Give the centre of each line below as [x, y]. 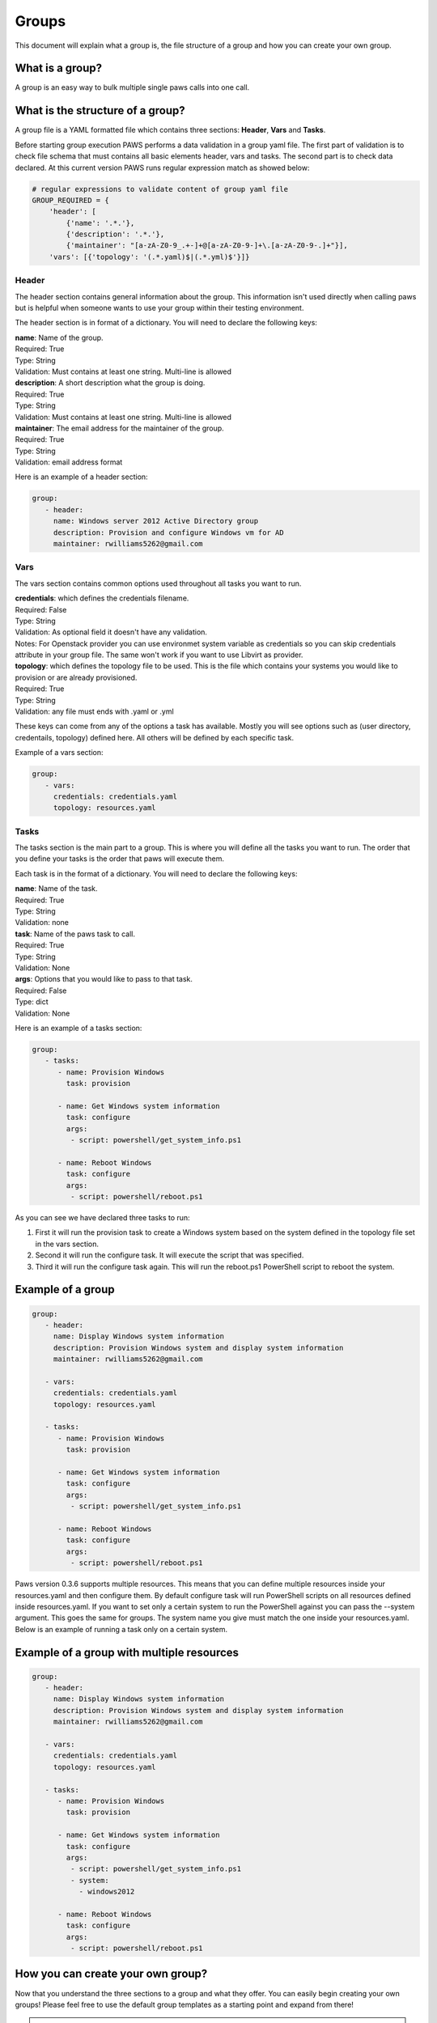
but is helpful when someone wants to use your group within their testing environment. [159, 307]
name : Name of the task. [56, 889]
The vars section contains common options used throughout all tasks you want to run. [158, 583]
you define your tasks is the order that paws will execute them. [119, 859]
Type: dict [32, 1002]
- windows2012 [107, 1892]
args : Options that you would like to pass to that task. [104, 979]
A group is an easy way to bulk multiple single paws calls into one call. [132, 87]
